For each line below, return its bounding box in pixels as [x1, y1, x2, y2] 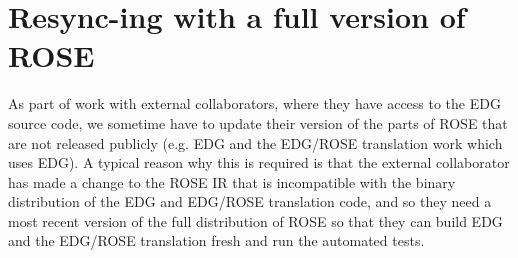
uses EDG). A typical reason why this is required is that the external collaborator [8, 152, 510, 173]
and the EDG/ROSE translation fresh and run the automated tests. [8, 230, 425, 251]
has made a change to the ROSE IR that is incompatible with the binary [8, 171, 456, 192]
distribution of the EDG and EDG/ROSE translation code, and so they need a [8, 191, 492, 212]
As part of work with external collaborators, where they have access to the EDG [8, 93, 501, 114]
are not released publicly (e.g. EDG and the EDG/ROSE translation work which [8, 132, 503, 153]
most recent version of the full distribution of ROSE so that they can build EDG [8, 210, 503, 231]
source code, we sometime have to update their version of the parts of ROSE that [8, 112, 508, 133]
